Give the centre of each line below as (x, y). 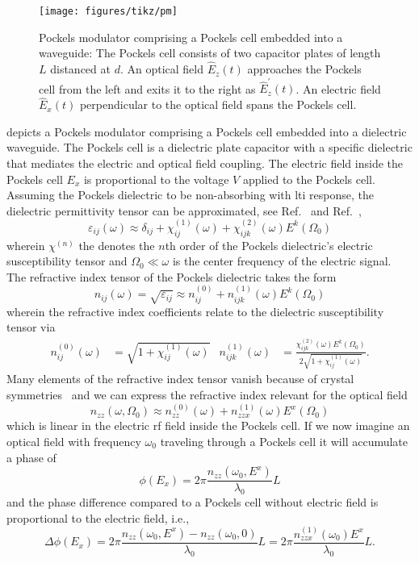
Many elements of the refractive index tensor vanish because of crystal (180, 379)
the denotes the (117, 245)
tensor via (31, 327)
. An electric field (338, 88)
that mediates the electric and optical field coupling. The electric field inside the (205, 163)
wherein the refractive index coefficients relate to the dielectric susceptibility (195, 311)
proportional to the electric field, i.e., (98, 517)
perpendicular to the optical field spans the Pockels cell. (218, 104)
